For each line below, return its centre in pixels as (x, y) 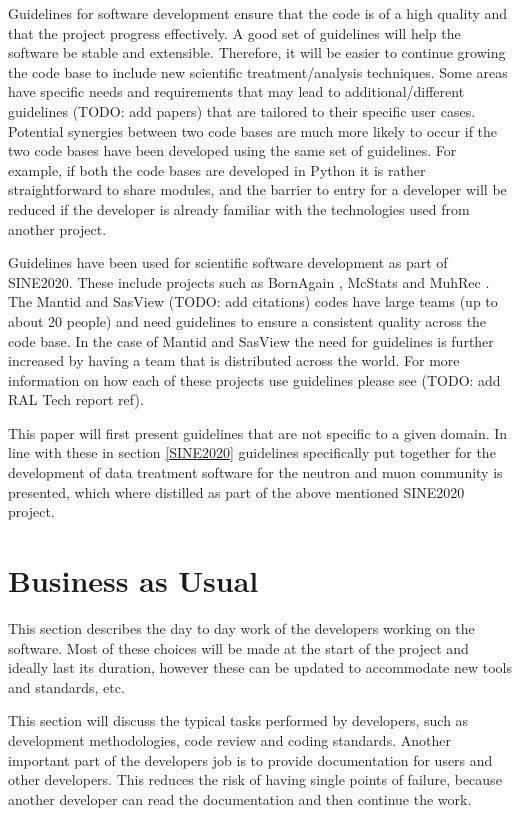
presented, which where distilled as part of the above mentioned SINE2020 (236, 491)
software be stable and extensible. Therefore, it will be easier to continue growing (257, 52)
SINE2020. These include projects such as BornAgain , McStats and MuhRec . (249, 281)
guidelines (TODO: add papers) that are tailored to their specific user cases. (242, 110)
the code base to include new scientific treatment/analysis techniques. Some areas (258, 71)
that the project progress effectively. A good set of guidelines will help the (234, 32)
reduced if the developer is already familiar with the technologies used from (239, 208)
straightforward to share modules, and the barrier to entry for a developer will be (257, 189)
